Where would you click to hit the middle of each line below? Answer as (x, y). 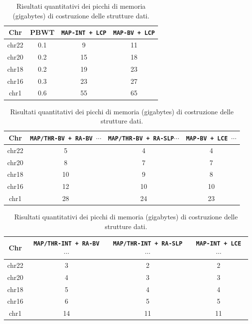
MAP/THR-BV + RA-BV (61, 138)
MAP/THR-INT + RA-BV (67, 244)
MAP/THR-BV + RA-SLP (141, 138)
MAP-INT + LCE (219, 244)
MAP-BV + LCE (207, 138)
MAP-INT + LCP (84, 33)
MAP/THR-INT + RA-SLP (148, 244)
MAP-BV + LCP (134, 33)
